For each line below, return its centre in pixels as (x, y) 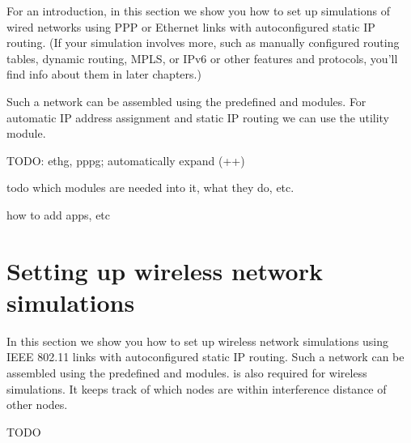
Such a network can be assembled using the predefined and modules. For (186, 101)
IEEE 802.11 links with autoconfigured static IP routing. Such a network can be (205, 357)
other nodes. (37, 405)
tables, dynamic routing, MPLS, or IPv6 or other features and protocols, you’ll (202, 58)
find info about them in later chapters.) (104, 74)
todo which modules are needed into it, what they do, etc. (150, 187)
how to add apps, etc (59, 214)
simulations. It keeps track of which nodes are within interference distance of (197, 388)
